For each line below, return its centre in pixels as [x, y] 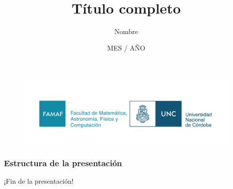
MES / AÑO [126, 47]
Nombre [126, 31]
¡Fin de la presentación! [39, 181]
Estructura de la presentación [63, 163]
